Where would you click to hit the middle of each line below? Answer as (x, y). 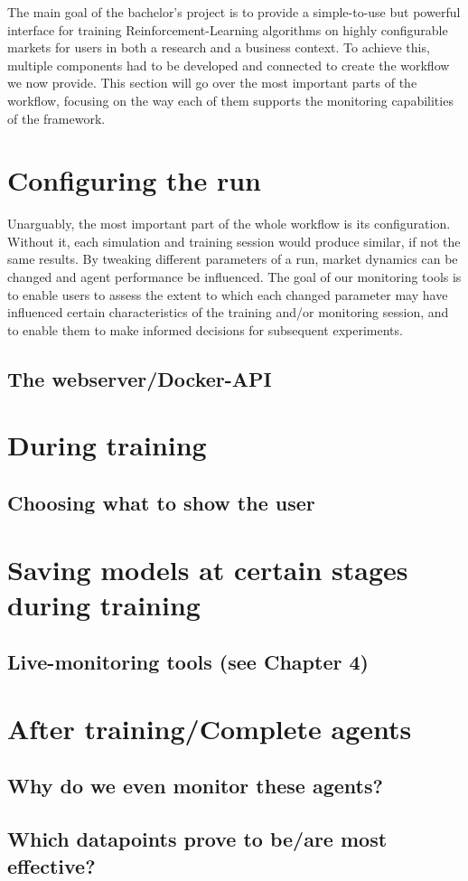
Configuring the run (135, 180)
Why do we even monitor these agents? (195, 786)
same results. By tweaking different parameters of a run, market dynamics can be (233, 259)
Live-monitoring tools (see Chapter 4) (188, 662)
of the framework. (56, 118)
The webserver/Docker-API (140, 378)
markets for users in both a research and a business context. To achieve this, (219, 47)
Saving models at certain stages (208, 569)
